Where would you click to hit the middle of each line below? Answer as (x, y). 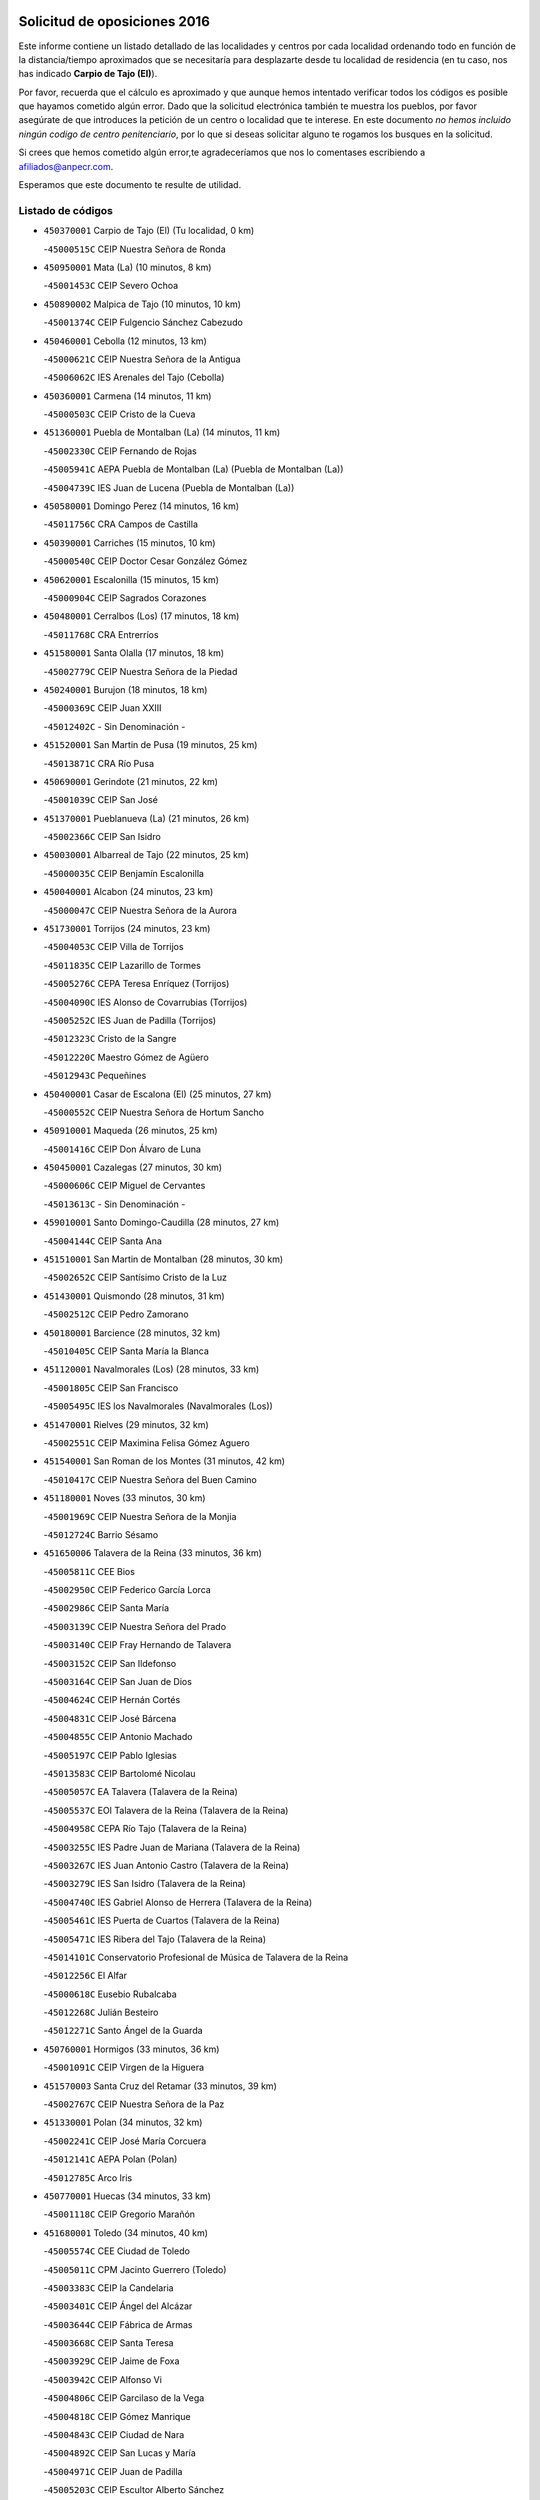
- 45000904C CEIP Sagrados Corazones (125, 597)
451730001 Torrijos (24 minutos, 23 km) (127, 929)
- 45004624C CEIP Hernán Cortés (112, 1700)
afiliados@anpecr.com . (66, 166)
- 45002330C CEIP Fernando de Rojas (120, 451)
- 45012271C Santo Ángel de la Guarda (123, 2031)
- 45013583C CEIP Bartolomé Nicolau (119, 1773)
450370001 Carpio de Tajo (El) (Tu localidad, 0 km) (149, 231)
